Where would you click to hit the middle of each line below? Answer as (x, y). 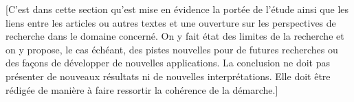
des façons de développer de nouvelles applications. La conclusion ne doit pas (168, 63)
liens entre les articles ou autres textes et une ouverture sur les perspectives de (171, 22)
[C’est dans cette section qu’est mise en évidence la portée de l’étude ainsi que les (177, 9)
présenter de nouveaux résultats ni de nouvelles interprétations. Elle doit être (168, 76)
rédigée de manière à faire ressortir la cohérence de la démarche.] (142, 89)
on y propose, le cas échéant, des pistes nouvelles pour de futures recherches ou (172, 49)
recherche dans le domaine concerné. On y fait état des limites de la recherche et (175, 36)
